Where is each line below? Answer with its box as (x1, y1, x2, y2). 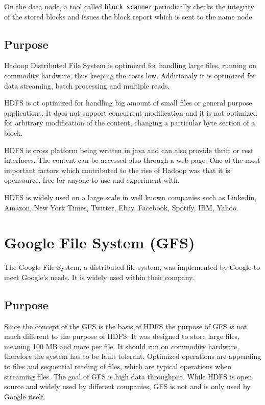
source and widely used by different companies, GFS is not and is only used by (4, 381, 251, 392)
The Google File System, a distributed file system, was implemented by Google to (4, 262, 260, 272)
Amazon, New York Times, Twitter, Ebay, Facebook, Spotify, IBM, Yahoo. (4, 202, 238, 212)
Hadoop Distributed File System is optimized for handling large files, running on (4, 60, 257, 71)
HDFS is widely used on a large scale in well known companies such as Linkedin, (4, 191, 257, 202)
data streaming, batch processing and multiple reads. (4, 80, 170, 91)
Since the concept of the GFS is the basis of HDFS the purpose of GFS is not (4, 321, 247, 331)
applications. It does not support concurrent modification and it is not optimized (4, 107, 257, 118)
